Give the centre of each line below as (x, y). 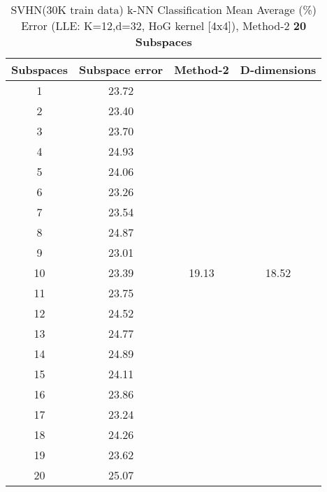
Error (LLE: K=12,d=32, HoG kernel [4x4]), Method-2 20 (164, 25)
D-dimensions (278, 69)
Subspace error (121, 69)
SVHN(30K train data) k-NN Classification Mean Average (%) (163, 9)
